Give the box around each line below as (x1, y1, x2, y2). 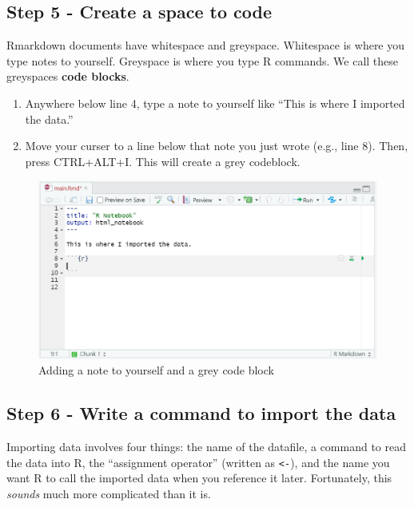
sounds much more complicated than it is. (6, 485, 211, 501)
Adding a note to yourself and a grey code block (38, 362, 274, 378)
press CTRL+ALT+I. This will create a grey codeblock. (25, 152, 301, 169)
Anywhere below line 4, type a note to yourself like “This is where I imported (25, 94, 405, 111)
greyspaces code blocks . (6, 68, 129, 85)
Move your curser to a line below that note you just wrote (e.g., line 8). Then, (25, 137, 408, 154)
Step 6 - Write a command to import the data (6, 401, 396, 426)
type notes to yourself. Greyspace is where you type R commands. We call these (6, 52, 399, 69)
